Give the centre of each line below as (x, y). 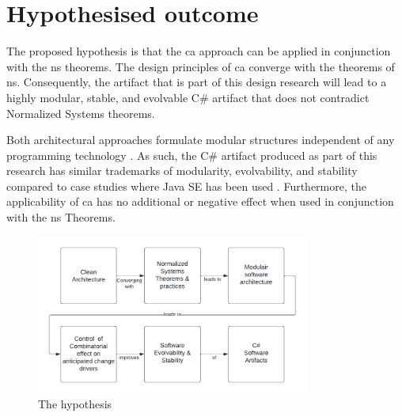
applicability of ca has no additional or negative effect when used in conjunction (200, 201)
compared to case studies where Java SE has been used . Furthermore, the (186, 186)
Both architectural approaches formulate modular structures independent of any (201, 140)
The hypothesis (75, 404)
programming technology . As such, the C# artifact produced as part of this (192, 155)
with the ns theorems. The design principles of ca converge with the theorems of (201, 66)
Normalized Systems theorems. (81, 113)
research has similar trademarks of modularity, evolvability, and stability (182, 171)
